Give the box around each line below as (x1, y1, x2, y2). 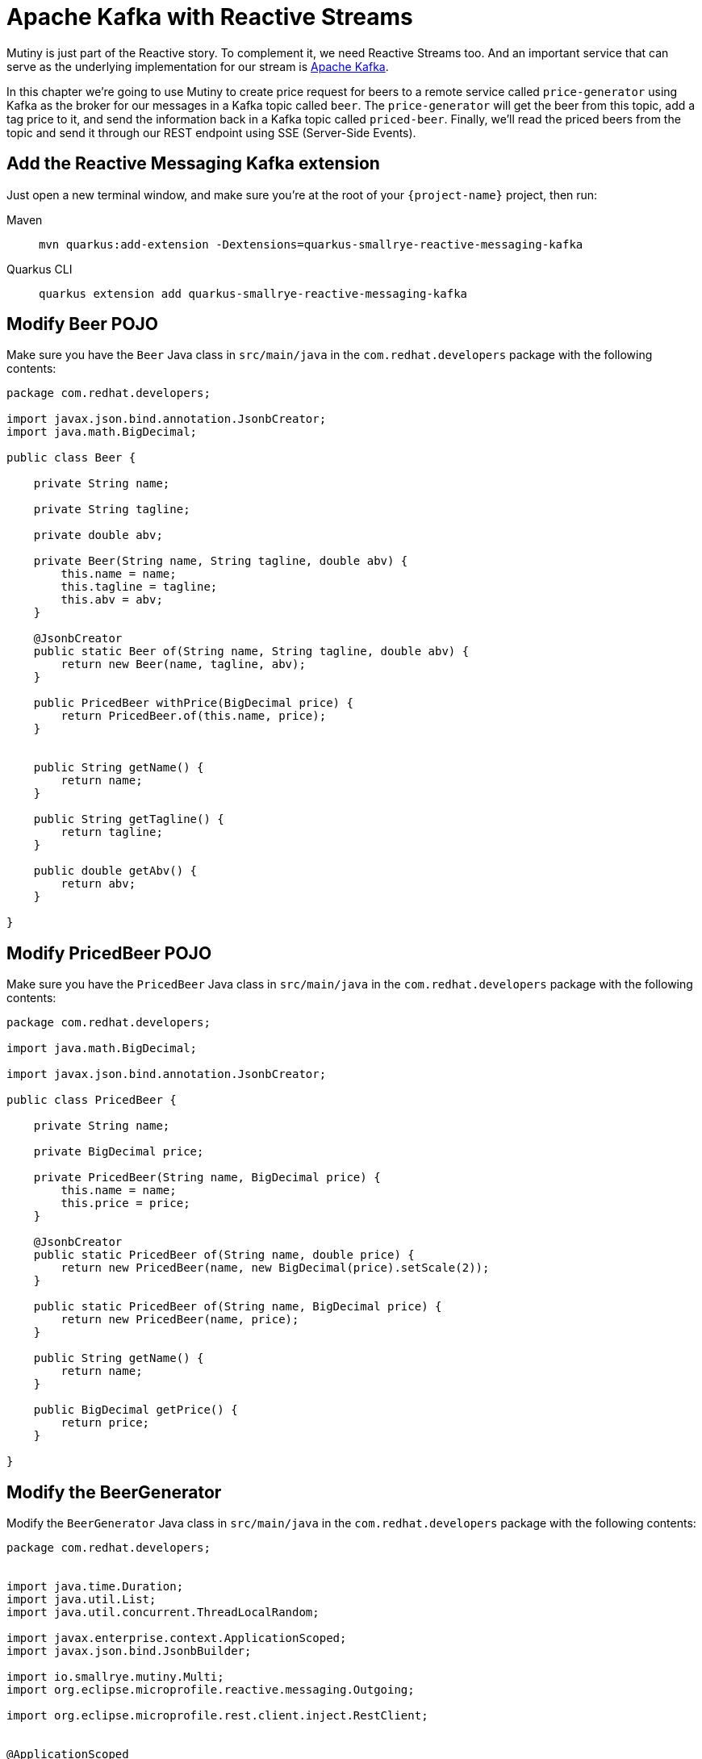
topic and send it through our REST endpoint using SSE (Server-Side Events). (6, 125, 416, 140)
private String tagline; (33, 503, 190, 516)
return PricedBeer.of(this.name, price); (61, 709, 327, 723)
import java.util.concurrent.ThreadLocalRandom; (6, 1606, 320, 1619)
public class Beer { (6, 451, 136, 465)
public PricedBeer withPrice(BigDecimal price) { (33, 696, 353, 710)
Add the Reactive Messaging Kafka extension (6, 153, 380, 174)
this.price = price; (61, 1197, 190, 1210)
